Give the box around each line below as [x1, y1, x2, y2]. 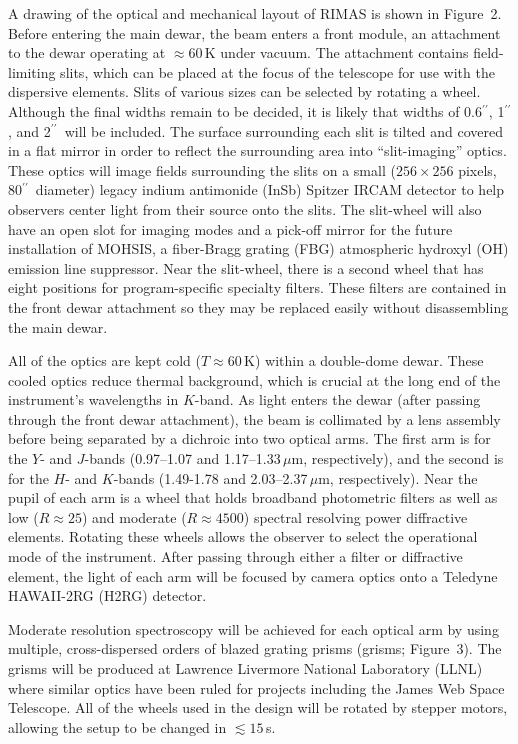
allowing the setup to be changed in [8, 716, 227, 737]
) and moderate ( [81, 506, 187, 527]
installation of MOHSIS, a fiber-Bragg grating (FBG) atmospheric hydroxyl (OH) [8, 238, 509, 259]
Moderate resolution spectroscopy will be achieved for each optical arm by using [8, 618, 499, 639]
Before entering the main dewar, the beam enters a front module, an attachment [8, 22, 501, 43]
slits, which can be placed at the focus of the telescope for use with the [60, 61, 495, 82]
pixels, [458, 159, 497, 180]
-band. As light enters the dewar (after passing [194, 389, 481, 410]
